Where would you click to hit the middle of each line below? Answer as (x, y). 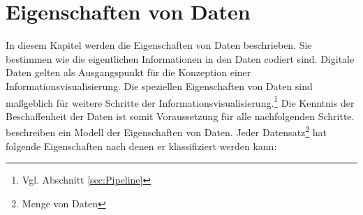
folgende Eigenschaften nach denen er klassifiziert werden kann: (141, 146)
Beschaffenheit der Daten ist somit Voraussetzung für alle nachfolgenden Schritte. (180, 116)
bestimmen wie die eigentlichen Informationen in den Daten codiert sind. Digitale (180, 58)
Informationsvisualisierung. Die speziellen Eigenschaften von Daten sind (159, 86)
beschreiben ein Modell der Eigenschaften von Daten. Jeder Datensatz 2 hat (166, 131)
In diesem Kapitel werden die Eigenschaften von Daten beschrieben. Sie (159, 45)
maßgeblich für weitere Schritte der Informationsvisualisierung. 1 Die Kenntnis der (180, 101)
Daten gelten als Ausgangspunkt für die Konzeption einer (128, 72)
